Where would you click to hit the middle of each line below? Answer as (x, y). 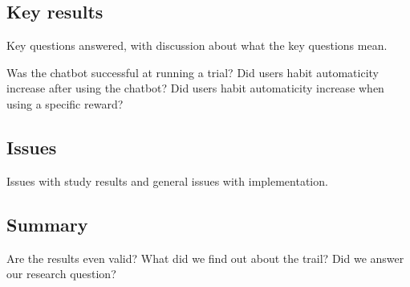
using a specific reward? (65, 103)
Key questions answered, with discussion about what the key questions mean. (197, 45)
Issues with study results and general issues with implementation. (167, 180)
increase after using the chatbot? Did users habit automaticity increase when (195, 88)
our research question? (61, 274)
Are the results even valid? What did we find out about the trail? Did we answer (205, 258)
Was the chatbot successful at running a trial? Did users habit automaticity (193, 72)
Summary (47, 224)
